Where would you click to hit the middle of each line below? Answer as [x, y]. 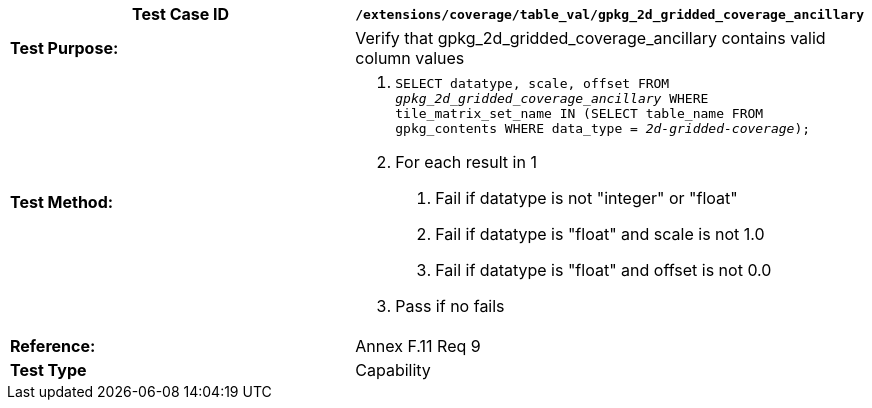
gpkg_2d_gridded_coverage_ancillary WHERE [552, 98]
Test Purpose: [64, 48]
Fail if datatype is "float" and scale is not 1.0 [600, 234]
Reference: [53, 346]
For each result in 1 [466, 162]
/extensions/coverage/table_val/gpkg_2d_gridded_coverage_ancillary [609, 14]
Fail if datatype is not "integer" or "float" [586, 198]
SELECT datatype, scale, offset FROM [532, 83]
